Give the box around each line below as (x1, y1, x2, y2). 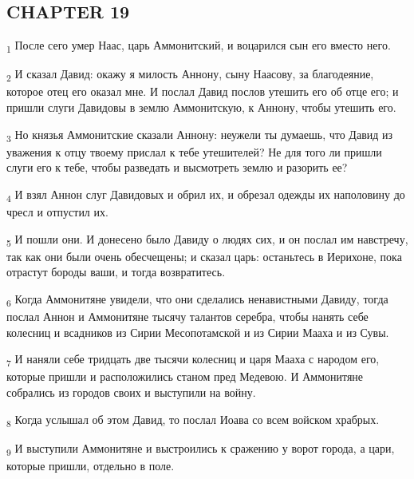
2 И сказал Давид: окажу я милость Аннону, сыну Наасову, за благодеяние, (6, 65, 374, 85)
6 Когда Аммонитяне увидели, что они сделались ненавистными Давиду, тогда (6, 290, 388, 309)
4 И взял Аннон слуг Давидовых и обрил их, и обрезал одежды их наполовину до (6, 185, 405, 204)
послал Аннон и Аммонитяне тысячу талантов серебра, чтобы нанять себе (6, 308, 369, 325)
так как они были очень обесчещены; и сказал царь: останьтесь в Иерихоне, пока (6, 247, 402, 264)
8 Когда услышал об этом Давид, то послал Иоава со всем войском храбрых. (6, 410, 380, 430)
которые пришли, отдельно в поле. (6, 457, 175, 473)
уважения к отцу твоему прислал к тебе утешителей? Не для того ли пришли (6, 143, 382, 160)
